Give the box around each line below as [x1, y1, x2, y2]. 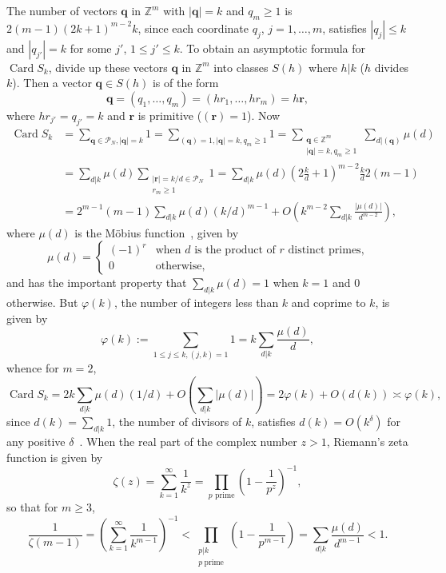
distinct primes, [288, 245, 364, 257]
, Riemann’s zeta [326, 433, 408, 450]
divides [374, 58, 409, 75]
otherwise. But [6, 293, 78, 310]
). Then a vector [12, 74, 92, 91]
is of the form [152, 74, 219, 91]
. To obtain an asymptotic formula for [179, 39, 366, 56]
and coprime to [291, 293, 366, 310]
